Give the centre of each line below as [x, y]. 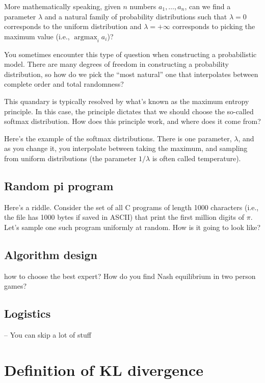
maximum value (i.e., [37, 36]
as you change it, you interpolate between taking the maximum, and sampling [126, 148]
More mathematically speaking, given [62, 6]
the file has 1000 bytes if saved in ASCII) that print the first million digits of [124, 217]
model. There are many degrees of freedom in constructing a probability [116, 64]
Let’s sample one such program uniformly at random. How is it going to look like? [132, 227]
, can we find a [208, 6]
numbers [143, 6]
